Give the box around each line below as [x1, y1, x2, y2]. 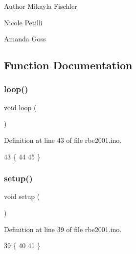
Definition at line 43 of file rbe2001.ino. [4, 135, 122, 145]
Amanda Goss [4, 34, 46, 44]
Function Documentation [4, 58, 133, 73]
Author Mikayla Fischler [4, 1, 77, 11]
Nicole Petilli [4, 17, 43, 27]
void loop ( [4, 102, 37, 112]
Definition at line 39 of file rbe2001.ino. [4, 224, 122, 234]
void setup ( [4, 191, 40, 201]
